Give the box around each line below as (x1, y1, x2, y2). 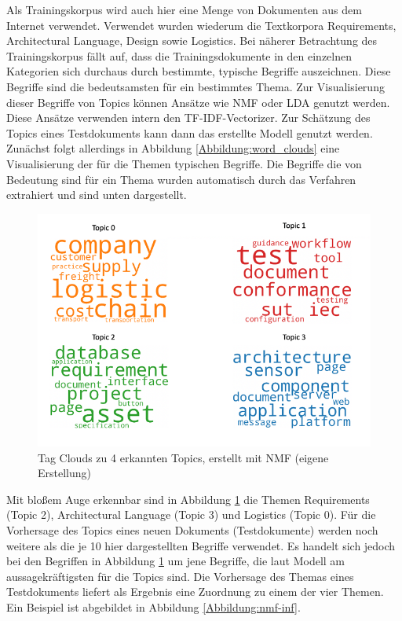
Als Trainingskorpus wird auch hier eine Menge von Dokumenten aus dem (6, 2, 362, 17)
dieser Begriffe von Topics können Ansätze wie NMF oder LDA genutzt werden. (6, 94, 390, 110)
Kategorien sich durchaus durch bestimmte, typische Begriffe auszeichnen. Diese (6, 63, 391, 79)
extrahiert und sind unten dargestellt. (6, 186, 187, 203)
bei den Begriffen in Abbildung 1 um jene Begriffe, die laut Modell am (6, 553, 345, 569)
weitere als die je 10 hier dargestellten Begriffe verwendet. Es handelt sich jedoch (6, 537, 396, 553)
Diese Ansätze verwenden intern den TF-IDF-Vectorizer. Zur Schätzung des (6, 109, 371, 126)
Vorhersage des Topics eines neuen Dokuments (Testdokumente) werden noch (6, 522, 378, 538)
